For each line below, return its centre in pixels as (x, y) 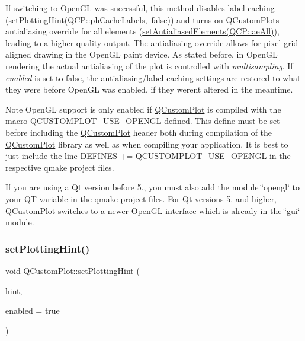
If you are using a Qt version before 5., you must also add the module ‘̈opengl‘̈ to (153, 187)
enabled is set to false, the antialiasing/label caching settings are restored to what (153, 77)
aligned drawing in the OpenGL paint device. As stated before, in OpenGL (142, 54)
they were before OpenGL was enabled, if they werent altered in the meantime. (149, 89)
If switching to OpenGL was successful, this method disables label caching (140, 8)
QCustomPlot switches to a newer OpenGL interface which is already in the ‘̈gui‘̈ (153, 210)
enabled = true (33, 310)
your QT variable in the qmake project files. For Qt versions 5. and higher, (141, 198)
